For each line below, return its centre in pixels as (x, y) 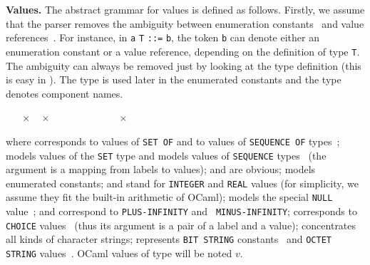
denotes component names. (65, 93)
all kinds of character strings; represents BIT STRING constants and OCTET (169, 239)
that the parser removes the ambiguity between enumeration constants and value (185, 23)
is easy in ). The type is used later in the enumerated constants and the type (174, 79)
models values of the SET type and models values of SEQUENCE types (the (166, 155)
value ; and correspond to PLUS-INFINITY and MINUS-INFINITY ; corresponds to (181, 211)
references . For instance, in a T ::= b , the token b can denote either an (163, 37)
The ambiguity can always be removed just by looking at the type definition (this (184, 65)
